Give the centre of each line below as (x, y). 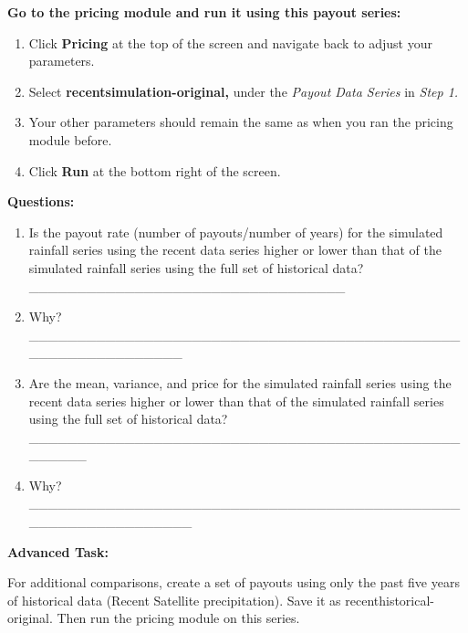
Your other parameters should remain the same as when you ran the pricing (241, 122)
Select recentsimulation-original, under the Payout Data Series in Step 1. (244, 91)
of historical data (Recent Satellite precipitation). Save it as (174, 600)
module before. (70, 139)
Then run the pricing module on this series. (178, 618)
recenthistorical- (390, 600)
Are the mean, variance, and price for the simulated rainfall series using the (240, 382)
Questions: (41, 201)
